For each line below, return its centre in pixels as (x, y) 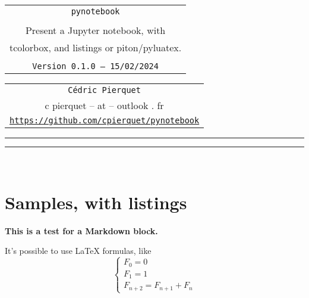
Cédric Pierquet (104, 90)
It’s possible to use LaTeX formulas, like (78, 251)
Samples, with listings (96, 202)
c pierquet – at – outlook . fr (104, 105)
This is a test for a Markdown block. (81, 230)
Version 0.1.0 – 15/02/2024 (95, 66)
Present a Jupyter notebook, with (95, 30)
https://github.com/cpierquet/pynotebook (105, 120)
